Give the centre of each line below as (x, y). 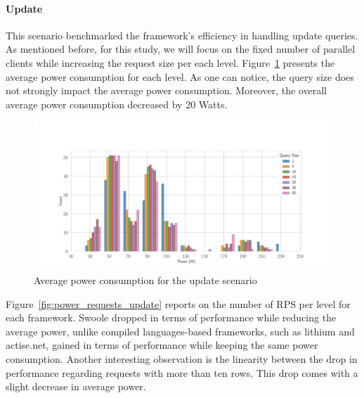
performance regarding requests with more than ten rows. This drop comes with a (182, 372)
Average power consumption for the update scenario (145, 280)
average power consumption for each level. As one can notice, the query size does (180, 76)
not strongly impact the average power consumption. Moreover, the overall (166, 90)
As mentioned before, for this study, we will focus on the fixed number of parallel (181, 49)
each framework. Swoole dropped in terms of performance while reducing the (171, 317)
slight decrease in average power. (76, 386)
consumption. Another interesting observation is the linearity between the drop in (182, 358)
